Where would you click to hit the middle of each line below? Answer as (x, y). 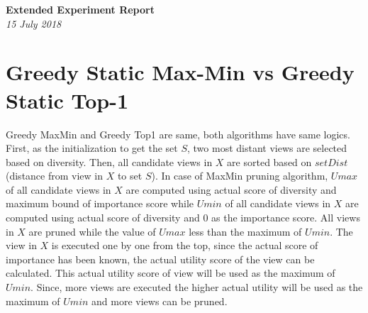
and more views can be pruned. (160, 301)
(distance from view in (55, 176)
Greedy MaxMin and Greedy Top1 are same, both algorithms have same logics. (178, 134)
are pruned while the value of (92, 231)
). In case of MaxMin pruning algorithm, (240, 176)
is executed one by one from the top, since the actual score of (185, 245)
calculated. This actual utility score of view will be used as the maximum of (171, 273)
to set (130, 176)
